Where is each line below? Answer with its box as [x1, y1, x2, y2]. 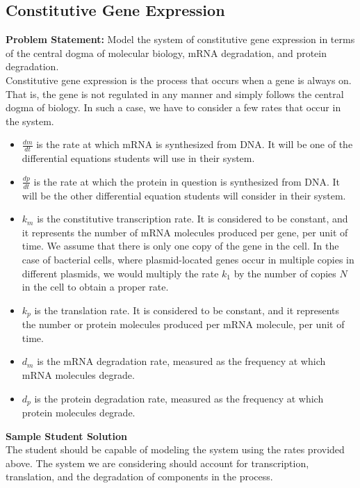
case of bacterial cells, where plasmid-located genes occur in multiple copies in [22, 252, 354, 266]
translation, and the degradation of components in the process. [6, 469, 273, 484]
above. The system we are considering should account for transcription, [6, 455, 309, 470]
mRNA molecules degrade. [22, 368, 135, 382]
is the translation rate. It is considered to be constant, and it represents [34, 302, 340, 317]
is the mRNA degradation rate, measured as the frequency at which [37, 354, 326, 368]
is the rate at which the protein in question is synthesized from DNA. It [33, 174, 341, 188]
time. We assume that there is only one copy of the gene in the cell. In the [22, 238, 339, 253]
